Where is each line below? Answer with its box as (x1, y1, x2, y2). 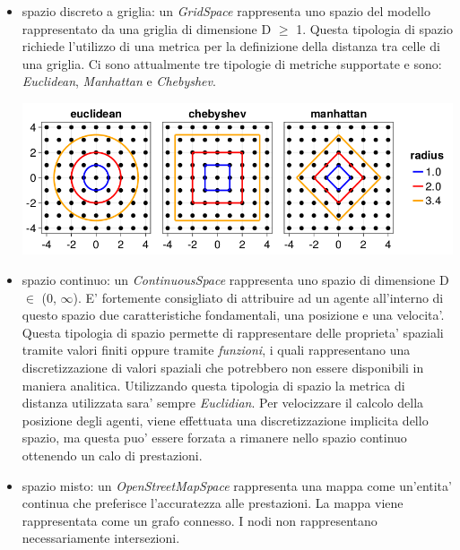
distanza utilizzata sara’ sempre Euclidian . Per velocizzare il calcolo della (22, 393, 424, 412)
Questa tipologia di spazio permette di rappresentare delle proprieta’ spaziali (22, 322, 444, 341)
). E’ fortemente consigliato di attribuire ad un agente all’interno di (73, 288, 444, 306)
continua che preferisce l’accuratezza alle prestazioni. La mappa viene (22, 494, 404, 512)
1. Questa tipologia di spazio (296, 19, 453, 38)
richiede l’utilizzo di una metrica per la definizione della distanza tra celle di (22, 37, 440, 56)
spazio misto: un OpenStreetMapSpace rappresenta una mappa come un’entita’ (22, 476, 452, 494)
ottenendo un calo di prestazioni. (22, 445, 203, 464)
